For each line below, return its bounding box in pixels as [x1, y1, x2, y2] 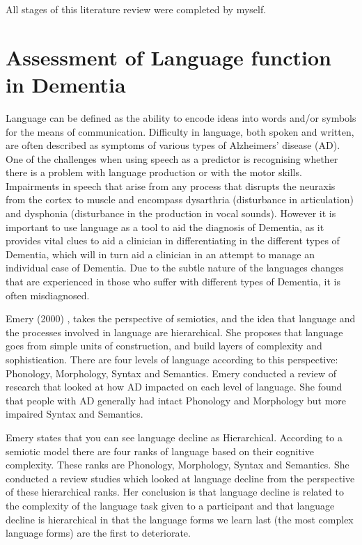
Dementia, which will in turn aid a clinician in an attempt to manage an [6, 246, 315, 261]
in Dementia [6, 70, 126, 98]
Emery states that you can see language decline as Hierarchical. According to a [6, 429, 343, 444]
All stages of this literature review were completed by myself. [6, 2, 267, 16]
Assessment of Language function [6, 42, 331, 71]
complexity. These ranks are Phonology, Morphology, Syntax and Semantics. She [6, 457, 349, 472]
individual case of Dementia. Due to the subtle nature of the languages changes [6, 260, 344, 275]
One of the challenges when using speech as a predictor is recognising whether [6, 151, 338, 166]
